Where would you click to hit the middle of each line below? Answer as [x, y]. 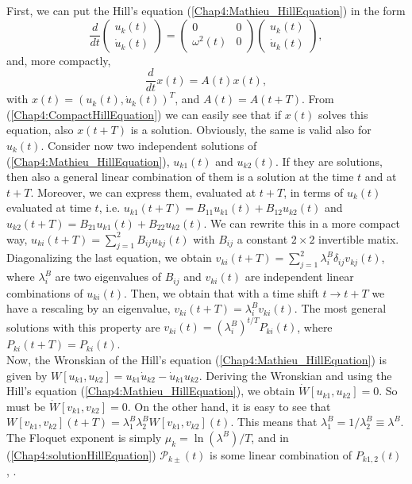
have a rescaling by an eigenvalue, [89, 308]
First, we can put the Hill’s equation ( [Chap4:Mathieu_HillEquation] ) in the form [206, 10]
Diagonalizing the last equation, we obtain [109, 257]
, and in [270, 437]
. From [318, 99]
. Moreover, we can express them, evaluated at [143, 192]
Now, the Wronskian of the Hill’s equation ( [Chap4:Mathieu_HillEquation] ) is [196, 359]
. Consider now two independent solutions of [149, 146]
